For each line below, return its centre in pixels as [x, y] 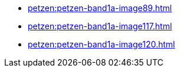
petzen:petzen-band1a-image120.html [102, 44]
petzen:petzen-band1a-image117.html [100, 26]
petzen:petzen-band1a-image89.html [100, 8]
